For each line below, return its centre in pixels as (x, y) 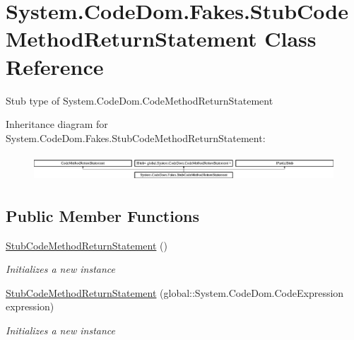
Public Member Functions (102, 215)
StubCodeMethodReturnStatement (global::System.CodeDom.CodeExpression (175, 292)
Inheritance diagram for (57, 124)
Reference (55, 66)
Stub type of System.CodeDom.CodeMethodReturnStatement (140, 100)
